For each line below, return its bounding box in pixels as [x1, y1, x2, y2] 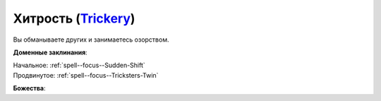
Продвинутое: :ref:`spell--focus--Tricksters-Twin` [13, 71, 159, 79]
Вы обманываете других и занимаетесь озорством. [13, 35, 169, 44]
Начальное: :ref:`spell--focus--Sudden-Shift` [13, 61, 146, 70]
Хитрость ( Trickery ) [13, 11, 135, 26]
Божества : [13, 84, 46, 93]
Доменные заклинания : [13, 48, 87, 57]
